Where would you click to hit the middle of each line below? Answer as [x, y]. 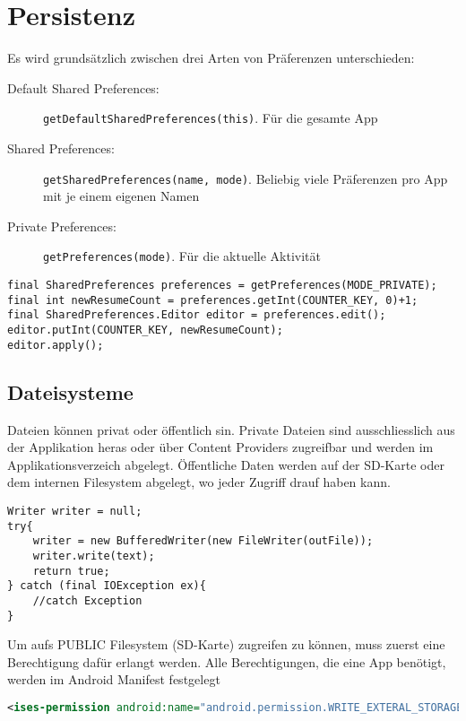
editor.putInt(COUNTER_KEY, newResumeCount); [145, 330]
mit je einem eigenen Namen [121, 196]
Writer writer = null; [75, 511]
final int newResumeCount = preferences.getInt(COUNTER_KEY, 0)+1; [213, 300]
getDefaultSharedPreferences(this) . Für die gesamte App [211, 118]
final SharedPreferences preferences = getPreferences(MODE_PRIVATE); [222, 286]
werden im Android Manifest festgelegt [114, 679]
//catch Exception [87, 600]
